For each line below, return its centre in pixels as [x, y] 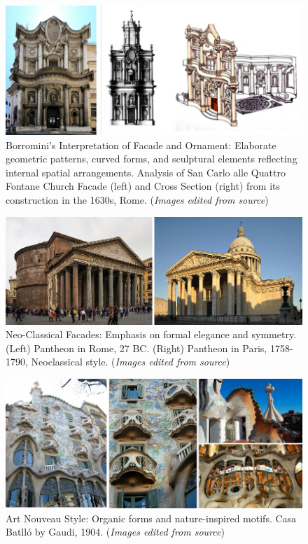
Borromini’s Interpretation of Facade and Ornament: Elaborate [141, 145]
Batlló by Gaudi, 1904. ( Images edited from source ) [115, 532]
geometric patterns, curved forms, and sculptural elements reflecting [152, 159]
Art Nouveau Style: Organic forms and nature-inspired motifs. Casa [151, 518]
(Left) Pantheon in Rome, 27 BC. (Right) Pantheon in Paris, [136, 348]
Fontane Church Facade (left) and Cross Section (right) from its [143, 186]
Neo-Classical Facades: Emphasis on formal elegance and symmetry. [151, 334]
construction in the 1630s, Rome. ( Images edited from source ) [137, 199]
